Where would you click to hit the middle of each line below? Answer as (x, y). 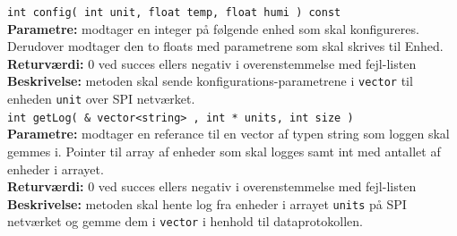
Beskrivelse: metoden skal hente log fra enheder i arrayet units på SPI (207, 203)
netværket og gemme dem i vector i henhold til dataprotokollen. (185, 221)
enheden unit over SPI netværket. (101, 99)
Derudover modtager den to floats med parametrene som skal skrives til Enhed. (225, 46)
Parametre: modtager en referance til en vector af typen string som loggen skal (228, 134)
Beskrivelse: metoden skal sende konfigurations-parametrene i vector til (210, 81)
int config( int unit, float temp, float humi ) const (174, 13)
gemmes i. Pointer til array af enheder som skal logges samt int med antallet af (224, 151)
